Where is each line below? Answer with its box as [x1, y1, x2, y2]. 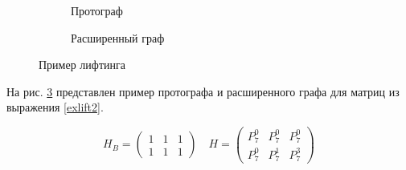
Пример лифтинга [39, 56, 125, 73]
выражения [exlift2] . [6, 99, 104, 115]
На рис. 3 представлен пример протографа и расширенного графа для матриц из [6, 83, 400, 99]
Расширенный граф [71, 29, 165, 46]
